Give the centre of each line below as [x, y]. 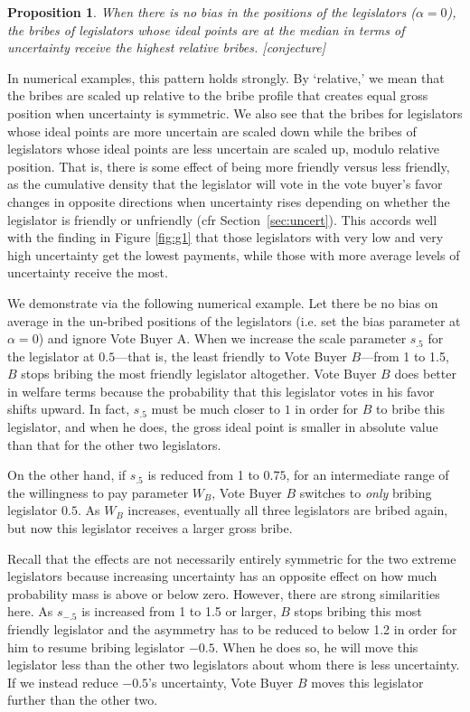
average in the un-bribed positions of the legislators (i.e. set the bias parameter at [234, 320]
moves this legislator [367, 682]
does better [425, 374]
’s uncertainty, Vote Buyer [221, 682]
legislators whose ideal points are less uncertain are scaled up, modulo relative [223, 149]
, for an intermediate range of [367, 475]
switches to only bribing [366, 492]
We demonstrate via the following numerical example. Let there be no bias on [223, 302]
